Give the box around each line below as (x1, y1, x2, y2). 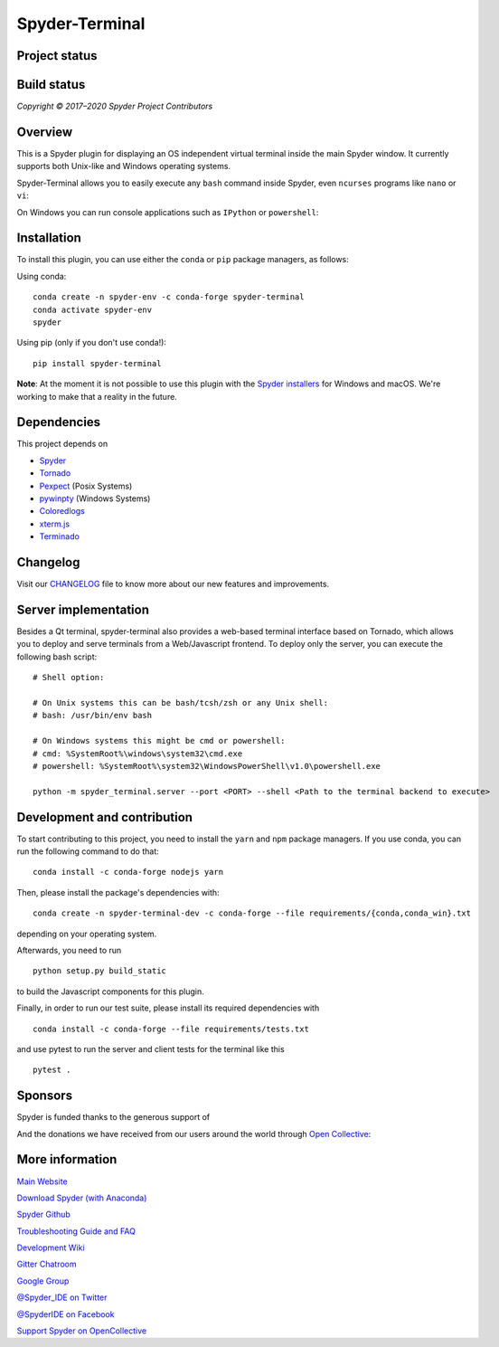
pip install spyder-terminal (33, 358, 162, 368)
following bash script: (16, 651, 98, 662)
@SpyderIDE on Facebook (16, 1308, 115, 1320)
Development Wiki (16, 1242, 85, 1253)
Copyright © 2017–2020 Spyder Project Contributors (16, 100, 213, 112)
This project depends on (16, 439, 108, 450)
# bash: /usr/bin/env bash (33, 710, 153, 721)
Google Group (16, 1276, 70, 1286)
